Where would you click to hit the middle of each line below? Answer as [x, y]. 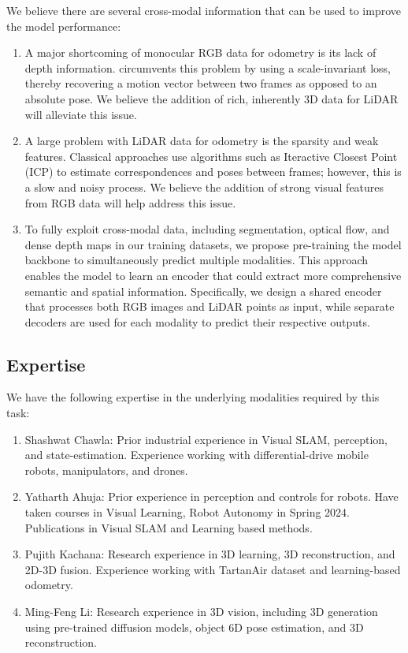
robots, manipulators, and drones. [106, 470]
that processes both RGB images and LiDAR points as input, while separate [210, 306]
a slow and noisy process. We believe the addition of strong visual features [204, 187]
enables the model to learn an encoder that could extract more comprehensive [213, 275]
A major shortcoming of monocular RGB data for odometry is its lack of [200, 52]
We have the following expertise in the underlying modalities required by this [193, 397]
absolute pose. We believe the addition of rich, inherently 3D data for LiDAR [211, 98]
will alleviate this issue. [81, 114]
